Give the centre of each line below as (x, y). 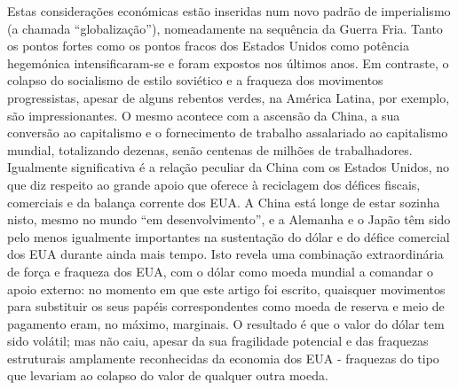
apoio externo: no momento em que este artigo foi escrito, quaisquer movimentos (226, 289)
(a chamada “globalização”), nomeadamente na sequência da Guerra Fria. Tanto (225, 28)
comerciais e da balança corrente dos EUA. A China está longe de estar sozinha (224, 202)
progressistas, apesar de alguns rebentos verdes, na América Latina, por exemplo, (229, 97)
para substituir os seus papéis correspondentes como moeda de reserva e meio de (226, 306)
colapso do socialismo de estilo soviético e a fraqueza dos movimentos (195, 80)
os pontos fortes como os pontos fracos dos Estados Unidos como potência (208, 46)
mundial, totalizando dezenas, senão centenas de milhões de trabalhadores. (210, 149)
